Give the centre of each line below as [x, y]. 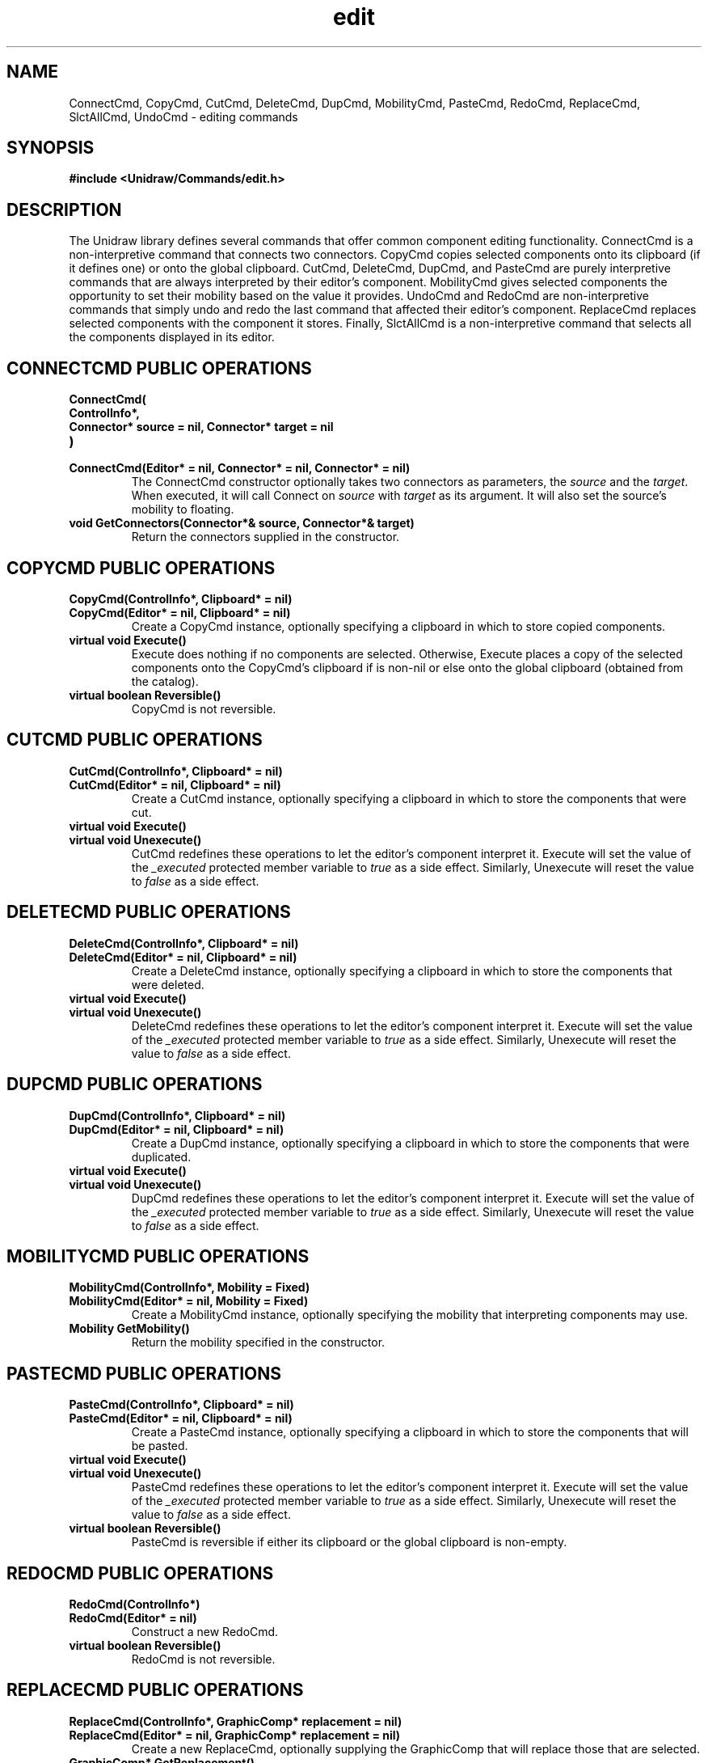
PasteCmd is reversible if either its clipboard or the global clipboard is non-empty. [349, 1542]
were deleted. [168, 984]
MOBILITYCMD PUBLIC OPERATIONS [158, 1256]
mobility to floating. [183, 509]
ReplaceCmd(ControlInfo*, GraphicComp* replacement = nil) [236, 1721]
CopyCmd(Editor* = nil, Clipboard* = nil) [180, 612]
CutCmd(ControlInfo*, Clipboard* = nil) [176, 771]
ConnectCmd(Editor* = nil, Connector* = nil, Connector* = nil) [240, 468]
